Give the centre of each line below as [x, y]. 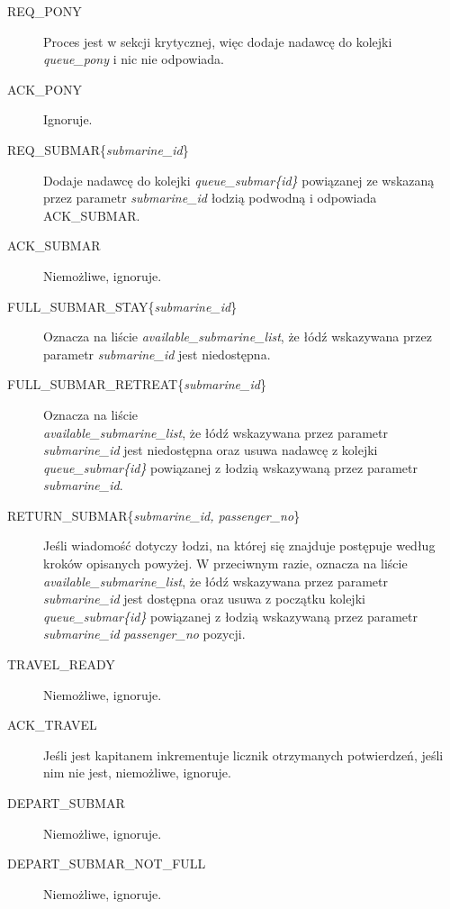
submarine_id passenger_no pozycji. [144, 634]
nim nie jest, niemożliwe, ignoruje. [137, 773]
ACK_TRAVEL [52, 725]
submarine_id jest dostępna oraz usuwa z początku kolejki [204, 599]
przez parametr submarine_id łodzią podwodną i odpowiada [210, 198]
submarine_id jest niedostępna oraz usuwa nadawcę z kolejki [211, 450]
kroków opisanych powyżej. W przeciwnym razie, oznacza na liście [225, 564]
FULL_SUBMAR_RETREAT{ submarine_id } [137, 384]
